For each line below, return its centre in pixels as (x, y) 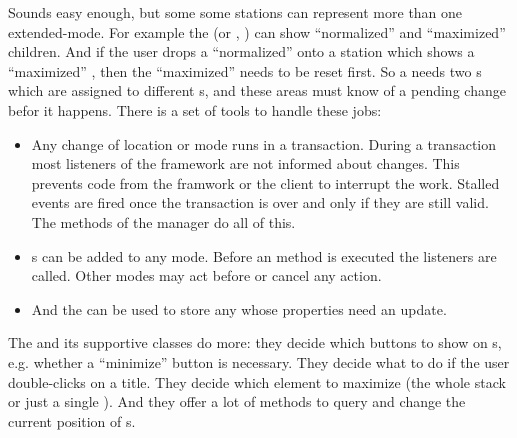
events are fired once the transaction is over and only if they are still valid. (260, 202)
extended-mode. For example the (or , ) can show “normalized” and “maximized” (257, 31)
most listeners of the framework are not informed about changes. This (245, 163)
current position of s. (72, 420)
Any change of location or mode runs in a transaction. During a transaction (264, 143)
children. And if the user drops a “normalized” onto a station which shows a (241, 51)
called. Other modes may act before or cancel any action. (206, 275)
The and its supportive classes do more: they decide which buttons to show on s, (255, 342)
